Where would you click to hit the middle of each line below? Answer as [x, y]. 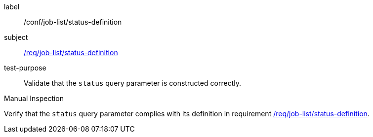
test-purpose [25, 68]
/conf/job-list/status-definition [73, 22]
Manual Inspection [34, 98]
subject [16, 37]
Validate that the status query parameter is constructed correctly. [132, 83]
